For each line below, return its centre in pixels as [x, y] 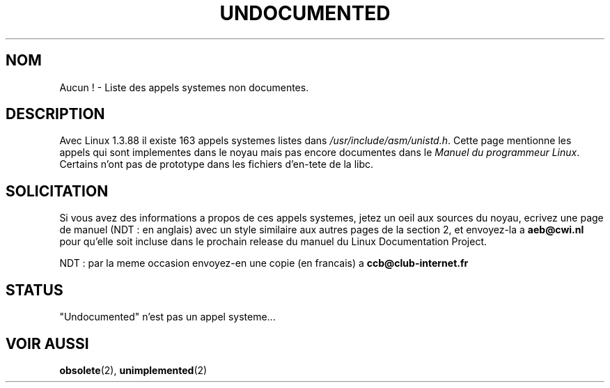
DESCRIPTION [55, 114]
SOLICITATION [57, 191]
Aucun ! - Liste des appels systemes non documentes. [184, 87]
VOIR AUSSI [47, 343]
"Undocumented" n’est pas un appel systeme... [167, 317]
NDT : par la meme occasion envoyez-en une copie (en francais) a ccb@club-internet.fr [264, 263]
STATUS [34, 290]
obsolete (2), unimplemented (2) [133, 370]
